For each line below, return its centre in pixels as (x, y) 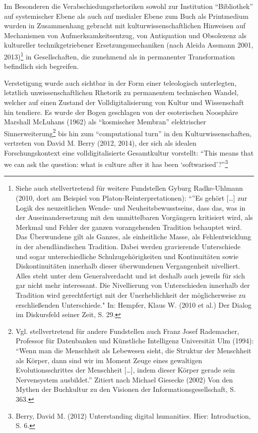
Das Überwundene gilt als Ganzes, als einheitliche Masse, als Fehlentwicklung (133, 237)
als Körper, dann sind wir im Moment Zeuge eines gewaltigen (109, 360)
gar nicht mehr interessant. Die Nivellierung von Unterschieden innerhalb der (133, 285)
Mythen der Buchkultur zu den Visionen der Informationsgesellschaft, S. (126, 389)
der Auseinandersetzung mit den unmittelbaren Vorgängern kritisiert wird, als (134, 217)
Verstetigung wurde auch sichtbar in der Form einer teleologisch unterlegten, (120, 82)
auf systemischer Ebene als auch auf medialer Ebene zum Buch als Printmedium (126, 16)
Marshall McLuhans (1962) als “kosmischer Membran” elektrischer (105, 122)
